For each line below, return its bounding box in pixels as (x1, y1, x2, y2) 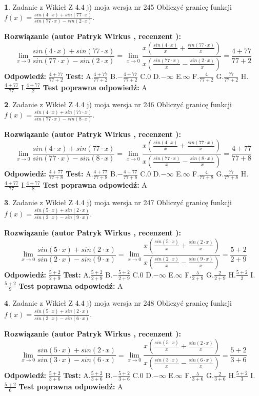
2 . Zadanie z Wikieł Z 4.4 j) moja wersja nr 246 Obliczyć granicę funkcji (4, 99, 232, 110)
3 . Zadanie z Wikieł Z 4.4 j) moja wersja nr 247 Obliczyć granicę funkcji (4, 196, 232, 207)
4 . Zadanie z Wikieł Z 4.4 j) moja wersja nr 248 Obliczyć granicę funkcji (4, 298, 232, 308)
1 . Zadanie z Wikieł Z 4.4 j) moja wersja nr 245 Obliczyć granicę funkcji (4, 2, 232, 12)
